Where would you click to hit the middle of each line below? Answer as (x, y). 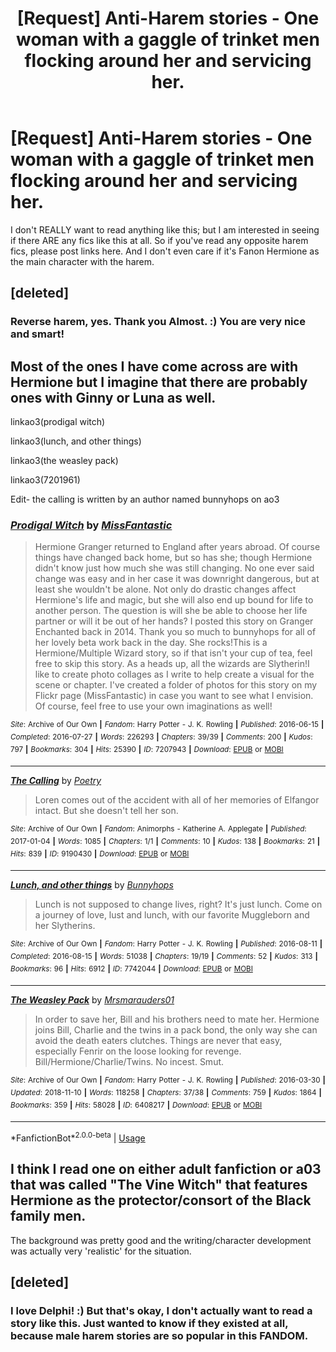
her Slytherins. (65, 926)
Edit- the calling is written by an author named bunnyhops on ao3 (145, 499)
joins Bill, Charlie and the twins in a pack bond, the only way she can (176, 1030)
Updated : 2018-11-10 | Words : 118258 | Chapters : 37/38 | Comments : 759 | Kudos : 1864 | (166, 1092)
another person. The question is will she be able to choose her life (171, 611)
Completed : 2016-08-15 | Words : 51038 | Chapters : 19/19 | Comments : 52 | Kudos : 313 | (164, 956)
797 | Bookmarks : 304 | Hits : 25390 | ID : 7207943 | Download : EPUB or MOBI (147, 749)
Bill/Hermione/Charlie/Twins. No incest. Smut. (129, 1062)
